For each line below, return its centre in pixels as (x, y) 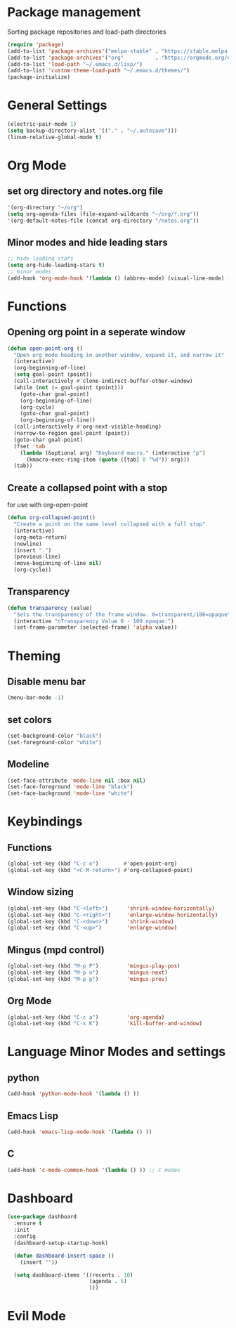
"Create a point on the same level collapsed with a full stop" (110, 524)
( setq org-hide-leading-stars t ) (56, 265)
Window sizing (40, 892)
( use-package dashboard (42, 1217)
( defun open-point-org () (45, 349)
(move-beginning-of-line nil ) (58, 564)
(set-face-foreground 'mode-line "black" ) (70, 787)
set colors (30, 720)
